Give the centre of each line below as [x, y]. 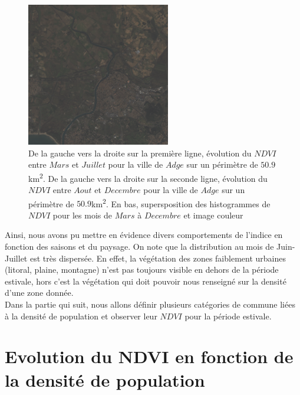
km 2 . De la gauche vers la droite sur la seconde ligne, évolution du [148, 177]
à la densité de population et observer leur [81, 316]
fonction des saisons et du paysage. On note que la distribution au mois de [139, 247]
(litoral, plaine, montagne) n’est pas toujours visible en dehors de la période [142, 270]
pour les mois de [82, 215]
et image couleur [213, 215]
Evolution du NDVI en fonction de [149, 356]
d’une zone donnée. [39, 293]
